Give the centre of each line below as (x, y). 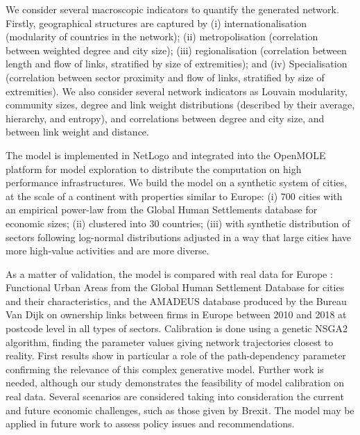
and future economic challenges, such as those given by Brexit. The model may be (180, 410)
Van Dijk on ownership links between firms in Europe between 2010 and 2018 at (176, 314)
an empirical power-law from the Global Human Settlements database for (162, 210)
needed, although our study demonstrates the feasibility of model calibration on (175, 383)
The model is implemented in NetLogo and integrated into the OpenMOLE (166, 155)
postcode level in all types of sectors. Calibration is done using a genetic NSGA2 (177, 328)
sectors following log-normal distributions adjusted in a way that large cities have (179, 237)
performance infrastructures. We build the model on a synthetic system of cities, (177, 182)
